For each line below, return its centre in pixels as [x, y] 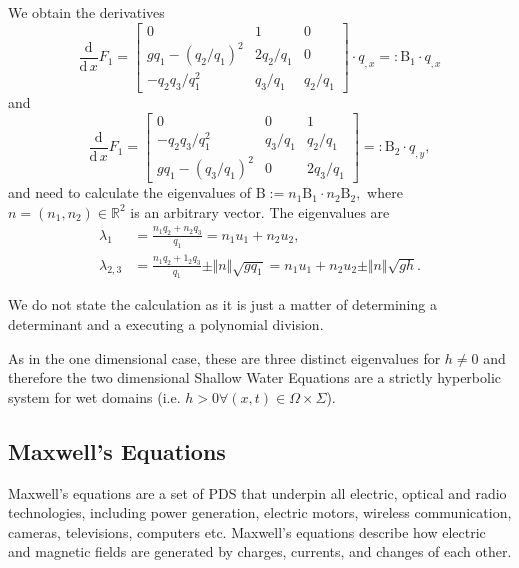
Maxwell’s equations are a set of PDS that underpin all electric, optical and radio [257, 492]
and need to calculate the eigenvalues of [130, 192]
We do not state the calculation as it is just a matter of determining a [222, 304]
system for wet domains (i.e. [94, 396]
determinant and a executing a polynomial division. [166, 324]
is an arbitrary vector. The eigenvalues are [260, 211]
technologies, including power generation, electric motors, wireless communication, [260, 512]
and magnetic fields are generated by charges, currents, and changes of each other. [260, 551]
